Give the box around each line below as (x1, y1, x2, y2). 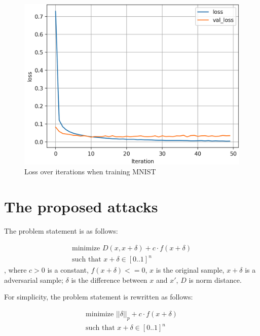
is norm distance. (189, 274, 242, 285)
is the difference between (71, 274, 147, 285)
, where (4, 265, 27, 275)
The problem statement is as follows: (4, 226, 118, 236)
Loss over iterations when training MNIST (24, 166, 156, 177)
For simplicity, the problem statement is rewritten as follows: (4, 291, 193, 302)
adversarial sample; (4, 274, 63, 285)
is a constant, (47, 265, 89, 275)
